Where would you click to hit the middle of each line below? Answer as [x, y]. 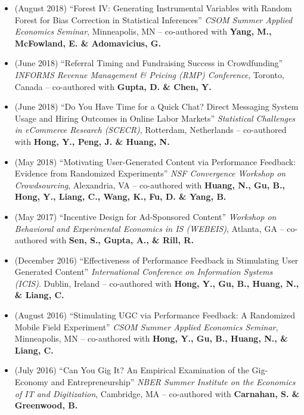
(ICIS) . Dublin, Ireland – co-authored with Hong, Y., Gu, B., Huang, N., [157, 283]
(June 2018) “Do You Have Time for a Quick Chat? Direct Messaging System [156, 106]
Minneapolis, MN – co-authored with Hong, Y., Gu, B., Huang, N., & [151, 338]
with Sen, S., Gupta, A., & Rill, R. [122, 240]
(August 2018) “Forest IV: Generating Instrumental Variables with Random [153, 8]
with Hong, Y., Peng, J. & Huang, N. [92, 141]
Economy [31, 382]
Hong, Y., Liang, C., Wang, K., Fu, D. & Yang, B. [120, 196]
